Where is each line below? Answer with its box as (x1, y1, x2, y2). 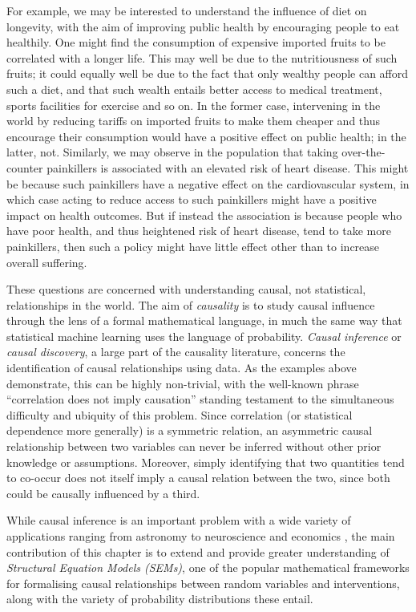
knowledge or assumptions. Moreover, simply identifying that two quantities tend (6, 453, 405, 470)
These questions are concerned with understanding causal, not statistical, (6, 281, 366, 298)
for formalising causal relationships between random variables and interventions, (6, 574, 400, 591)
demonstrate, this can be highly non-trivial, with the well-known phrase (6, 375, 359, 391)
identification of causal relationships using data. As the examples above (6, 359, 357, 376)
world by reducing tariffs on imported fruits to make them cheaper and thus (6, 112, 380, 129)
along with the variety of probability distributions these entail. (6, 590, 313, 607)
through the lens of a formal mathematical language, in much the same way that (6, 312, 402, 329)
